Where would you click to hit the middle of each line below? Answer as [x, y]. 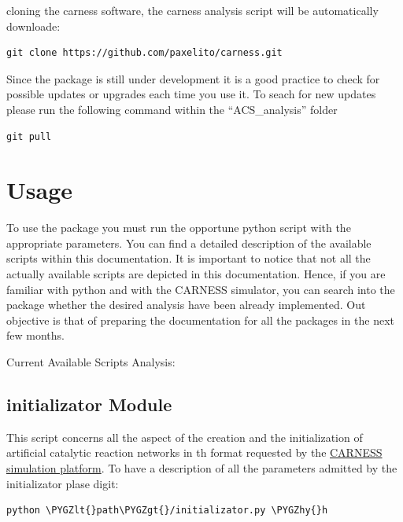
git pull [29, 136]
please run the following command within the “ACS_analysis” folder [172, 109]
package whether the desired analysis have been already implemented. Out [186, 305]
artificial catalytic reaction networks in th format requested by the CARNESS [194, 452]
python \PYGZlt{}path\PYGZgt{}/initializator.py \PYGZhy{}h [167, 511]
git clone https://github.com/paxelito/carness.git [144, 53]
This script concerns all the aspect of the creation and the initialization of [185, 437]
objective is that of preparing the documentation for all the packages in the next [201, 320]
